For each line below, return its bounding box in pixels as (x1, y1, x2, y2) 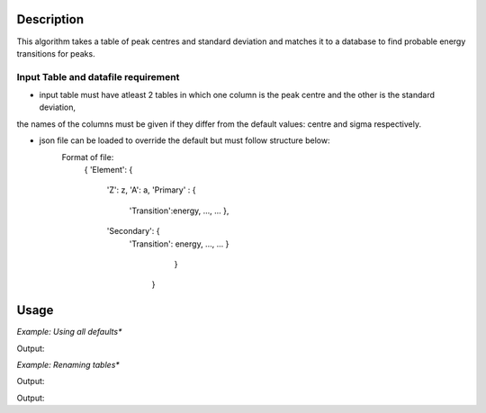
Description (16, 12, 85, 27)
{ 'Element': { (84, 165, 133, 175)
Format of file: (61, 151, 114, 162)
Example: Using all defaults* (16, 327, 122, 337)
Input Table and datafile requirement (16, 70, 180, 83)
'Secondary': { (106, 226, 160, 237)
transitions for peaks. (16, 48, 95, 58)
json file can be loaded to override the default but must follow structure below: (39, 135, 330, 146)
